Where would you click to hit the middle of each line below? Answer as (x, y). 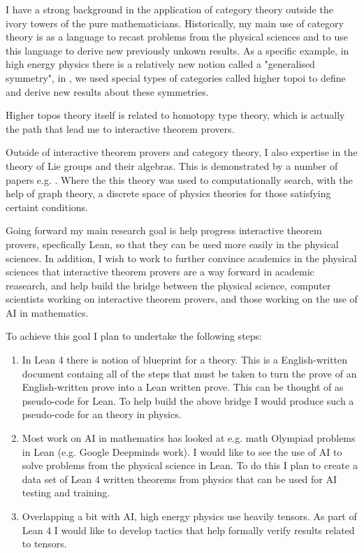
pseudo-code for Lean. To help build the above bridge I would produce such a (188, 400)
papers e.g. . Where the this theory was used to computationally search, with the (179, 179)
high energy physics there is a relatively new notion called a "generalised (160, 64)
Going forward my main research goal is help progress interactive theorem (164, 230)
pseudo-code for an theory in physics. (102, 414)
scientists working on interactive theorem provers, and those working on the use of (182, 299)
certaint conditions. (47, 207)
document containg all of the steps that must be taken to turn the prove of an (189, 373)
